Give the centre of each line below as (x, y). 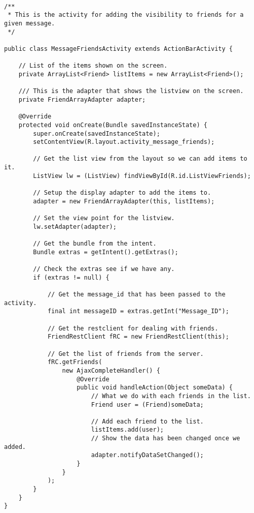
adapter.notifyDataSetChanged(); (147, 455)
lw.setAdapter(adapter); (75, 227)
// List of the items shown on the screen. (93, 66)
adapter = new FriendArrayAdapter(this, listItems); (124, 201)
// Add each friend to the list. (147, 421)
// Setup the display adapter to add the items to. (122, 193)
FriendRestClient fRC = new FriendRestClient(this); (138, 337)
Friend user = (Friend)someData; (147, 404)
